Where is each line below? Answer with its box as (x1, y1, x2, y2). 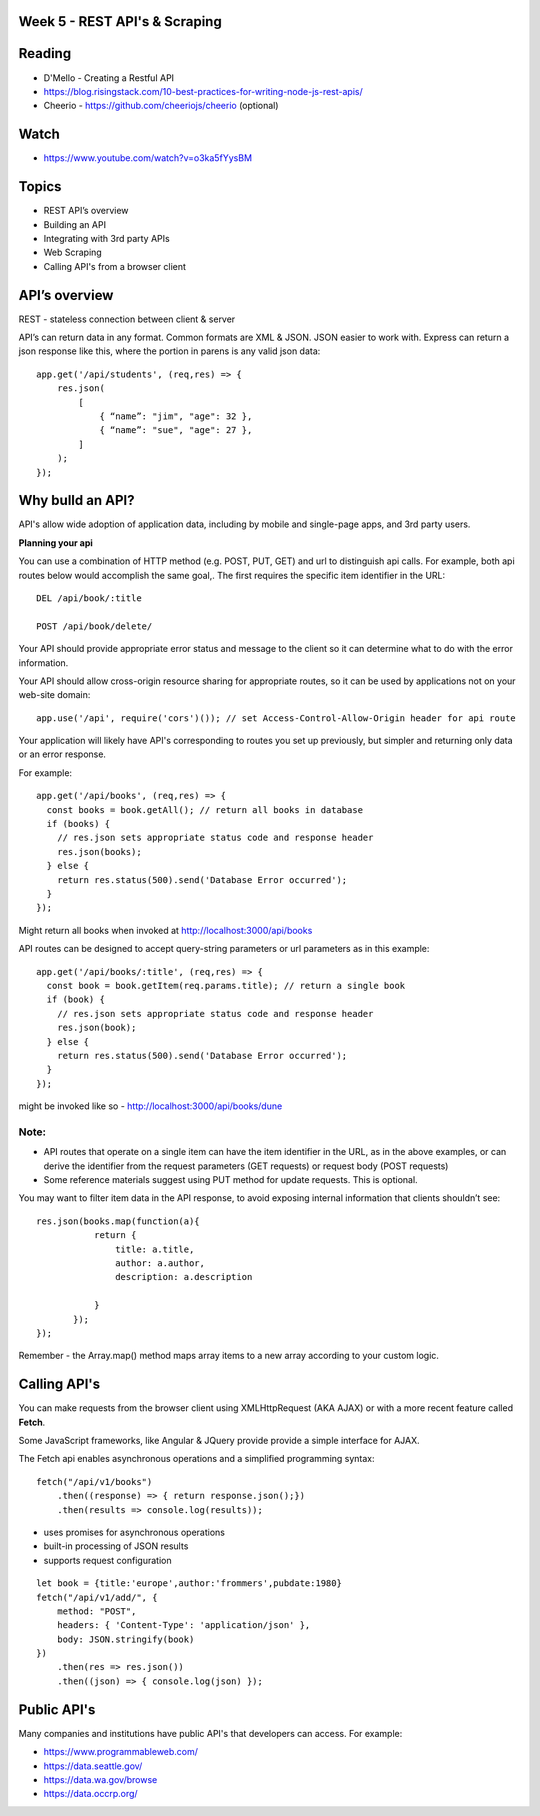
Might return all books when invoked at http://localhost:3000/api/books (18, 924, 313, 936)
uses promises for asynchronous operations (43, 1526, 225, 1538)
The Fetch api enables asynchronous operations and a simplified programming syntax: (18, 1453, 375, 1465)
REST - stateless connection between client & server (18, 313, 236, 325)
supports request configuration (43, 1554, 172, 1566)
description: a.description (115, 1271, 253, 1283)
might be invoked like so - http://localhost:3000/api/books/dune (18, 1100, 283, 1112)
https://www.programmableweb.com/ (43, 1746, 199, 1758)
